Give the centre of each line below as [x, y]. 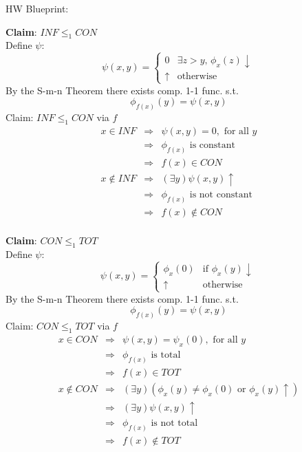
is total [166, 355]
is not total [174, 423]
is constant [213, 145]
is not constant [221, 194]
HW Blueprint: [37, 8]
